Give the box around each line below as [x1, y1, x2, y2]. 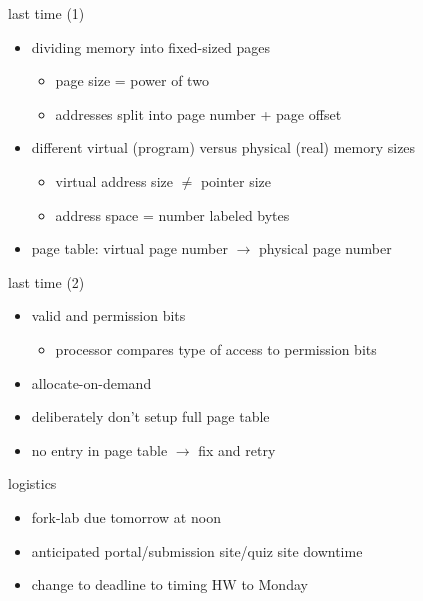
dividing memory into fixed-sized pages [31, 36, 270, 57]
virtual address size [55, 170, 173, 191]
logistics [8, 473, 57, 494]
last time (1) [8, 3, 85, 23]
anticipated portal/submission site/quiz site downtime [31, 540, 363, 561]
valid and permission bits [31, 305, 186, 326]
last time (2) [8, 271, 85, 292]
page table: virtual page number [31, 238, 228, 259]
